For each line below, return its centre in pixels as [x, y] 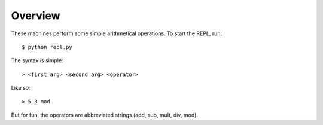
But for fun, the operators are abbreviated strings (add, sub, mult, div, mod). [105, 115]
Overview [36, 16]
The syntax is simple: [37, 60]
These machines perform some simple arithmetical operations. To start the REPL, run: [117, 33]
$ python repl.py [47, 47]
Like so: [21, 88]
